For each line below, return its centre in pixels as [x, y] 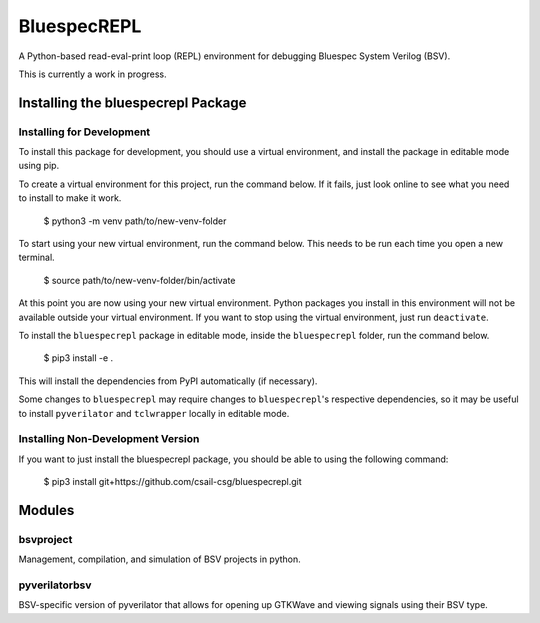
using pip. [39, 166]
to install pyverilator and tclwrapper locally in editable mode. [154, 413]
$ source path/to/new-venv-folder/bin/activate [139, 280]
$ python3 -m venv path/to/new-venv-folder [135, 221]
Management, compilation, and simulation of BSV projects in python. [160, 559]
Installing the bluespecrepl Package [132, 102]
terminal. [36, 257]
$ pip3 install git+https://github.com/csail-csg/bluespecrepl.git [172, 482]
